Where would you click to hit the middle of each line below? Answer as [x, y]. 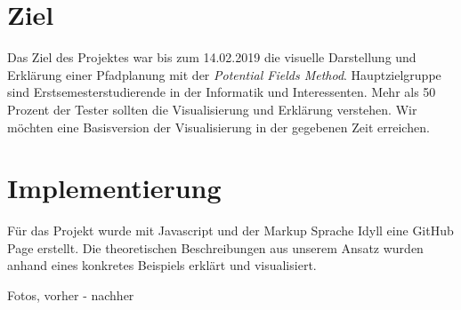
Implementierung [114, 188]
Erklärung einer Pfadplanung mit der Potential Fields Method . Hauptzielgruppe [224, 74]
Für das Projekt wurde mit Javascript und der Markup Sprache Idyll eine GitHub [230, 231]
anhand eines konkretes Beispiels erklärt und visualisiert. [162, 265]
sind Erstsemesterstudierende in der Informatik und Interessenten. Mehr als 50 [222, 92]
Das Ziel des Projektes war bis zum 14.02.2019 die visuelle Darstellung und [212, 57]
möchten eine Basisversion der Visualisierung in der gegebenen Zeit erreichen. [218, 127]
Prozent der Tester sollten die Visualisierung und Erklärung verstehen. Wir [212, 109]
